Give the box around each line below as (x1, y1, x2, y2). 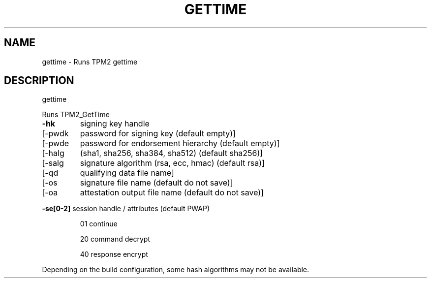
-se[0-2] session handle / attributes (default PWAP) (42, 204, 210, 213)
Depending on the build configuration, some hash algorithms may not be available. (42, 265, 309, 274)
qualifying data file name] (80, 168, 174, 178)
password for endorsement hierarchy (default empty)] (80, 138, 280, 149)
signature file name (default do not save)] (80, 178, 233, 188)
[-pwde (42, 138, 69, 149)
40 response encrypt (80, 250, 148, 259)
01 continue (80, 219, 118, 228)
